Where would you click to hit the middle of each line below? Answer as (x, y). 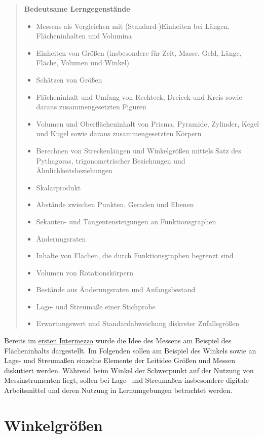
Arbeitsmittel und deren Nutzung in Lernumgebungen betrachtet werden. (118, 390)
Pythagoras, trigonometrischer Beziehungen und (111, 160)
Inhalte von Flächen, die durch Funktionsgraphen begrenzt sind (135, 255)
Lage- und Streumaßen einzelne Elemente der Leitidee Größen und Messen (120, 360)
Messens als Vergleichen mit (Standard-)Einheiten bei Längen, (133, 26)
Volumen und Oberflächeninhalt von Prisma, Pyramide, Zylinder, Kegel (147, 123)
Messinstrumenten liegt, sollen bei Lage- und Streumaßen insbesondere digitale (126, 380)
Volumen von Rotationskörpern (85, 272)
